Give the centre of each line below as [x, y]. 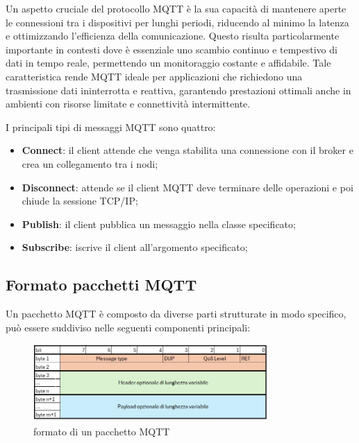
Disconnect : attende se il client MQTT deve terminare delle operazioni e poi [187, 187]
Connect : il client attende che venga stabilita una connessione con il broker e [187, 150]
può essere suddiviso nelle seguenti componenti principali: [128, 327]
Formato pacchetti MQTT [101, 285]
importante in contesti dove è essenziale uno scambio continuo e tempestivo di [172, 49]
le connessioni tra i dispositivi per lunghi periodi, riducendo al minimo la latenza [177, 22]
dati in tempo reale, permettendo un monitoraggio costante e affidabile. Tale [168, 63]
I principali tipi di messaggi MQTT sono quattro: [111, 127]
